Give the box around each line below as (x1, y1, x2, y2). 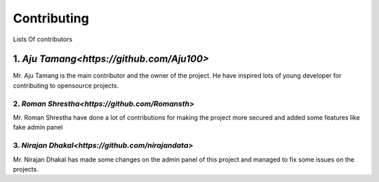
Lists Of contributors (13, 35, 73, 43)
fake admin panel (13, 123, 63, 132)
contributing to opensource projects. (13, 81, 119, 90)
